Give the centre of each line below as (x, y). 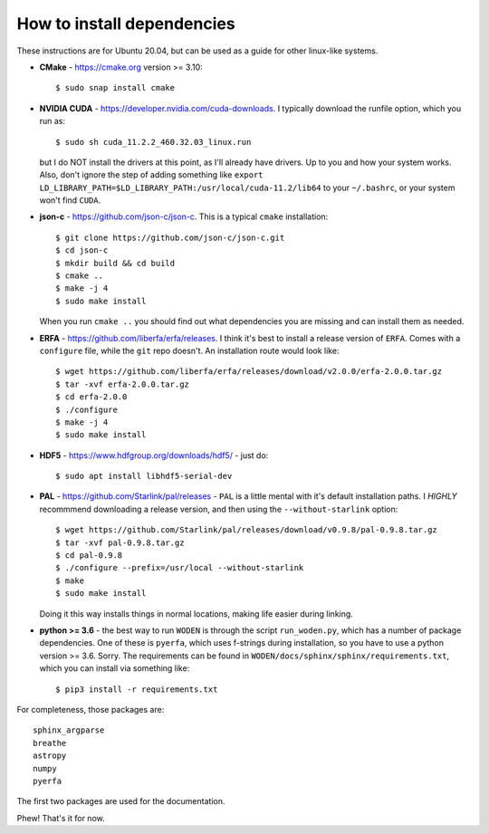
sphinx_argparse (69, 730)
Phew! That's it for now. (61, 818)
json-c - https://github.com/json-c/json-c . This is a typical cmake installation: (184, 216)
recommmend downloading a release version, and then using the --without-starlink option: (219, 509)
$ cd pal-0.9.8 (89, 556)
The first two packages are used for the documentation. (121, 801)
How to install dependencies (126, 24)
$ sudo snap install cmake (115, 88)
